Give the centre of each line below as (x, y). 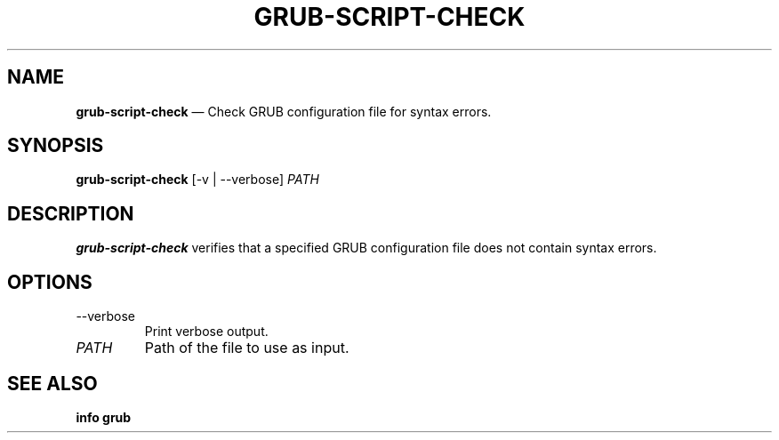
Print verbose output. (206, 332)
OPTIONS (50, 282)
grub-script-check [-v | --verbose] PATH (197, 180)
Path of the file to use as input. (247, 348)
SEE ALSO (52, 383)
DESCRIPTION (71, 213)
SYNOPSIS (56, 146)
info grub (104, 417)
